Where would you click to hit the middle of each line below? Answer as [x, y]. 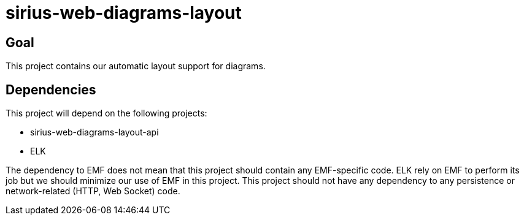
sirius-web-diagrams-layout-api [94, 132]
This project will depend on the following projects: [106, 113]
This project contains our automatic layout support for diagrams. [136, 66]
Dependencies [51, 89]
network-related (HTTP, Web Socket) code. [93, 191]
